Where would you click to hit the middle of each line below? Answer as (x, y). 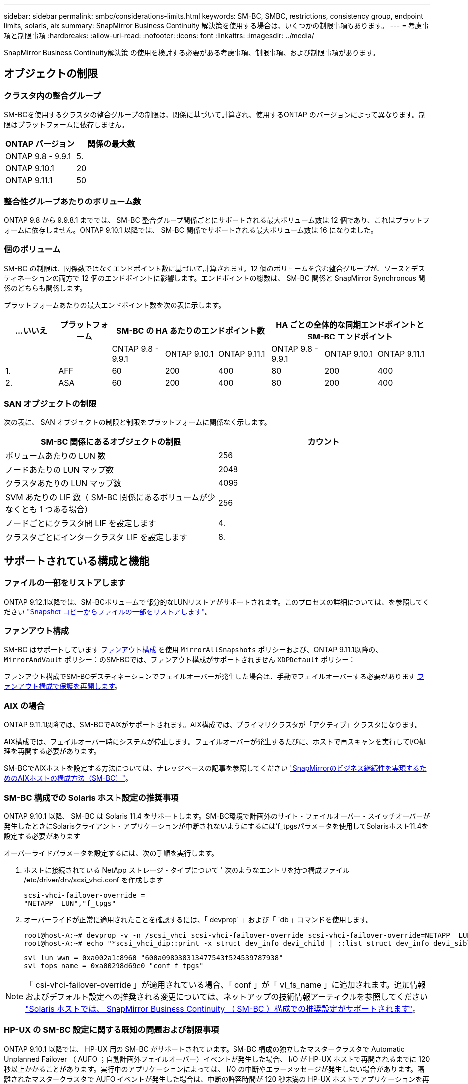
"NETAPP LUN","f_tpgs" (70, 903)
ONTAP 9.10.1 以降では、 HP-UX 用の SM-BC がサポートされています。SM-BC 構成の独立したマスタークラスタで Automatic (204, 1049)
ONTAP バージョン (40, 144)
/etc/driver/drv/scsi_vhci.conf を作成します (93, 880)
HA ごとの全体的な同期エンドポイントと (350, 324)
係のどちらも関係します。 (45, 288)
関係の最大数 (111, 144)
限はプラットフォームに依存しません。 (66, 125)
